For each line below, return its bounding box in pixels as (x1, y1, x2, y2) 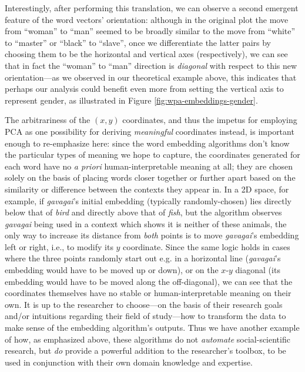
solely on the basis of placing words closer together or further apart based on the (5, 171, 296, 184)
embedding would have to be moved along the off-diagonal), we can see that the (5, 275, 293, 287)
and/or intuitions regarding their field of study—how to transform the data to (5, 310, 286, 322)
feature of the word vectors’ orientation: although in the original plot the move (5, 13, 289, 25)
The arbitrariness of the (5, 114, 91, 126)
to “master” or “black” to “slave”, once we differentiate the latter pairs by (5, 36, 272, 48)
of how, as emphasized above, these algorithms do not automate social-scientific (5, 333, 290, 345)
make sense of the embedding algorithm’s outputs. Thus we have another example (5, 321, 300, 334)
